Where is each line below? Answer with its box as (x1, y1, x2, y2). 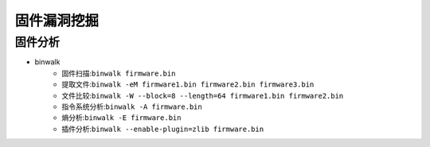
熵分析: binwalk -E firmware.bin (61, 113, 182, 122)
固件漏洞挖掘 (14, 12, 100, 29)
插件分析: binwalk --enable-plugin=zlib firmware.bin (61, 124, 264, 133)
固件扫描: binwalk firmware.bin (61, 68, 176, 78)
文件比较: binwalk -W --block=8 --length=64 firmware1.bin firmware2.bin (61, 91, 344, 100)
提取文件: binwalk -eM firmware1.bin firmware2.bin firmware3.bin (61, 79, 315, 89)
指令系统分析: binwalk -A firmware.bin (61, 102, 202, 111)
